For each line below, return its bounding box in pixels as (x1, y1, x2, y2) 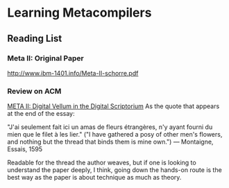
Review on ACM (7, 86, 62, 96)
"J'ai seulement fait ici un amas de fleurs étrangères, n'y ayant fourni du (7, 123, 213, 131)
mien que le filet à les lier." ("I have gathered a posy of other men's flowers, (7, 130, 223, 139)
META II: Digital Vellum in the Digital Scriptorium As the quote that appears (7, 102, 220, 110)
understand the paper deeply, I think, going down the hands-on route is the (7, 166, 222, 174)
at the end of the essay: (7, 110, 75, 118)
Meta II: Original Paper (7, 53, 85, 63)
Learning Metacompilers (7, 5, 152, 21)
